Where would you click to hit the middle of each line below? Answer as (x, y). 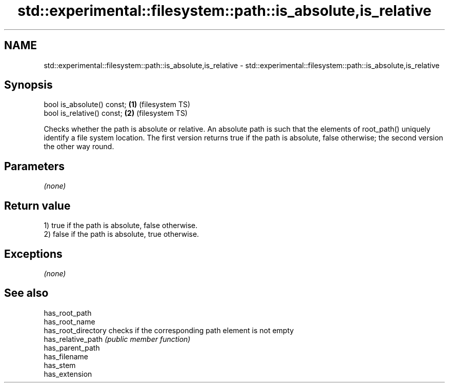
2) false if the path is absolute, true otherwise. (121, 234)
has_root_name (69, 321)
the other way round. (79, 147)
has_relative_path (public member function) (117, 339)
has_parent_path (72, 348)
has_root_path (68, 313)
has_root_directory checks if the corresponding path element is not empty (169, 330)
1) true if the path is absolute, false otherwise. (121, 226)
